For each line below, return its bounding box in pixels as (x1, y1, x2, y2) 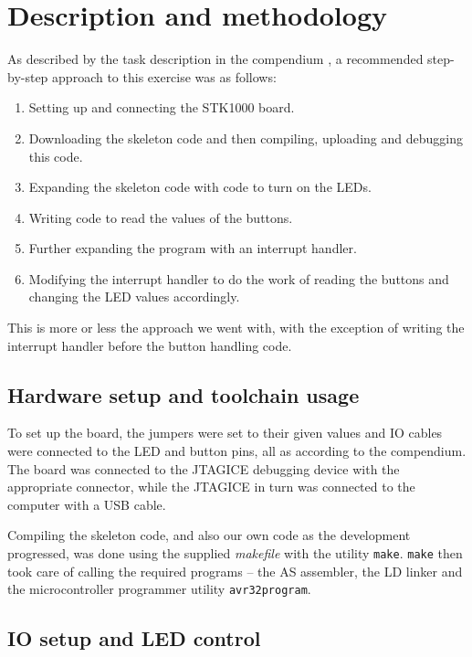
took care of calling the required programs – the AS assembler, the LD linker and (7, 561, 463, 580)
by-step (7, 67, 48, 86)
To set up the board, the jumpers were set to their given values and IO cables (7, 423, 443, 442)
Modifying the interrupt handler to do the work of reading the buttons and (28, 269, 449, 288)
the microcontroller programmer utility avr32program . (7, 579, 311, 599)
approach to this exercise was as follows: (52, 67, 277, 86)
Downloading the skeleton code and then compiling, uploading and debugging (28, 128, 463, 147)
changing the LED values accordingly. (28, 287, 240, 306)
